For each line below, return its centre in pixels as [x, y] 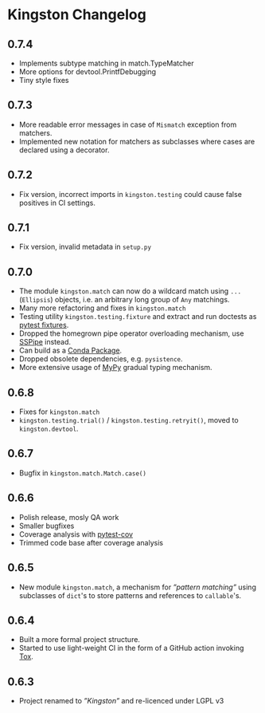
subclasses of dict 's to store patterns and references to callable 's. [130, 595]
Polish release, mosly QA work [69, 517]
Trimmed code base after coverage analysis [91, 542]
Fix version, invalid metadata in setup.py [85, 247]
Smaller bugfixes [47, 526]
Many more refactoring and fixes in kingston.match [102, 308]
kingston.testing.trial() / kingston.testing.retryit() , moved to [129, 420]
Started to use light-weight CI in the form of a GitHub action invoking [131, 648]
